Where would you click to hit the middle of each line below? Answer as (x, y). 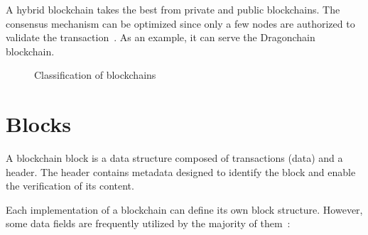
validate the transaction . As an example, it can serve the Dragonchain (161, 37)
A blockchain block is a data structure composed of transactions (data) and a (174, 158)
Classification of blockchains (95, 75)
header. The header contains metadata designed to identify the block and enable (181, 171)
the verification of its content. (70, 186)
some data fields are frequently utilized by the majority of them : (148, 223)
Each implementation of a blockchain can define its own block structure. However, (184, 209)
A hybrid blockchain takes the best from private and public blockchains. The (173, 9)
